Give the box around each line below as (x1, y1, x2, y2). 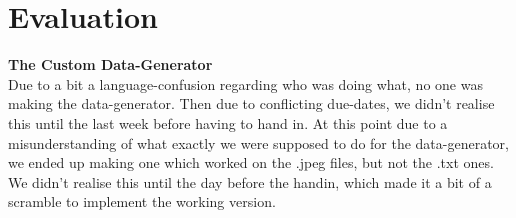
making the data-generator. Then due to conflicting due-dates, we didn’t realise (8, 93, 495, 114)
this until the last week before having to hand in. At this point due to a (8, 112, 448, 133)
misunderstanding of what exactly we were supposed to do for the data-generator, (8, 132, 510, 153)
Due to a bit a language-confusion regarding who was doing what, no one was (8, 73, 483, 94)
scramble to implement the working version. (8, 191, 276, 212)
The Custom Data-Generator (8, 54, 213, 75)
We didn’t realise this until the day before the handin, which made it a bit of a (8, 171, 492, 192)
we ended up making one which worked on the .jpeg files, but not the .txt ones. (8, 152, 494, 173)
